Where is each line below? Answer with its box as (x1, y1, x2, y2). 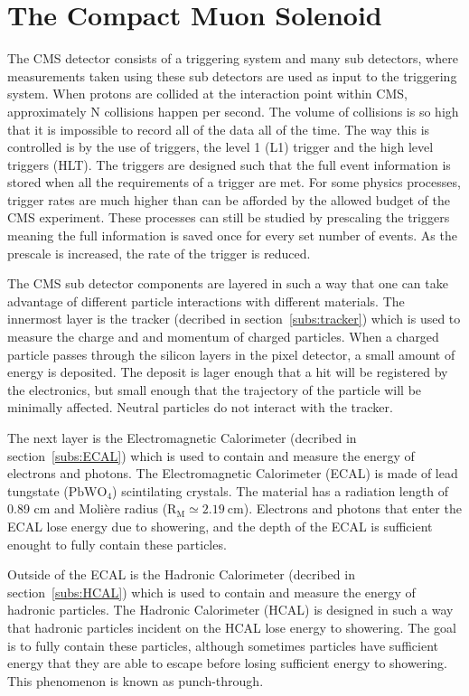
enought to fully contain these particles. (7, 534, 227, 553)
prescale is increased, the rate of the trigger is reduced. (7, 243, 311, 262)
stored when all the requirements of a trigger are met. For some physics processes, (7, 173, 461, 192)
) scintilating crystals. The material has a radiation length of (112, 481, 448, 500)
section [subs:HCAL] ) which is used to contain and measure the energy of (7, 582, 416, 601)
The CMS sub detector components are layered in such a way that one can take (7, 274, 448, 293)
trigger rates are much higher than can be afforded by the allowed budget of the (7, 190, 450, 209)
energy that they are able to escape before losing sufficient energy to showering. (7, 654, 447, 672)
